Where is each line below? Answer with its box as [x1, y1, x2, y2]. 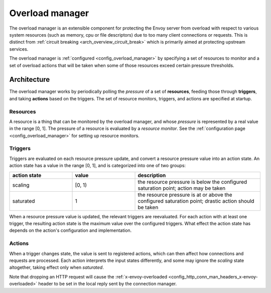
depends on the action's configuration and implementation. [9, 227, 132, 233]
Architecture [9, 75, 50, 84]
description [138, 172, 166, 179]
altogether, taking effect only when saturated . [9, 264, 104, 270]
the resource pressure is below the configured [138, 178, 247, 185]
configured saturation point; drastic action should [138, 197, 254, 204]
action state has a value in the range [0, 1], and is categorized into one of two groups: [9, 163, 186, 169]
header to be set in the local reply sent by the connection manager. [38, 281, 177, 287]
